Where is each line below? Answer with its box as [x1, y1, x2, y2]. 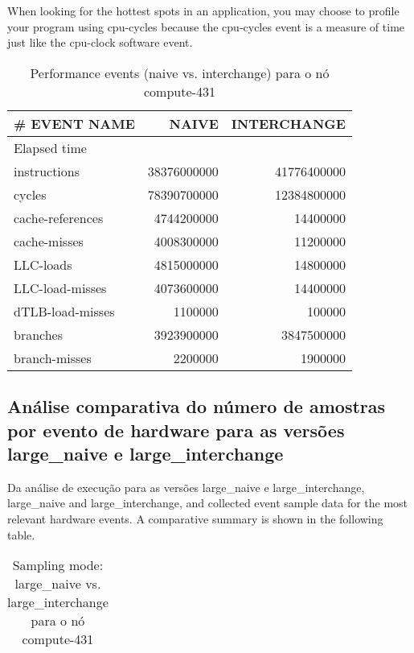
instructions [14, 161, 80, 180]
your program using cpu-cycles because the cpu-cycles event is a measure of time [7, 18, 405, 35]
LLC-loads [14, 254, 72, 274]
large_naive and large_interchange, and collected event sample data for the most [7, 494, 408, 511]
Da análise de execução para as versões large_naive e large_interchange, [7, 478, 365, 495]
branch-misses [14, 348, 92, 367]
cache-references [14, 208, 104, 227]
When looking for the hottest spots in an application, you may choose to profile [7, 2, 400, 19]
